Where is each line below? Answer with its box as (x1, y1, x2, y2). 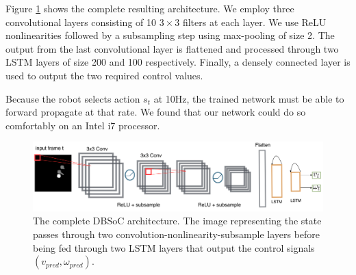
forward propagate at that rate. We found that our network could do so (5, 105, 306, 119)
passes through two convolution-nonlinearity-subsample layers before (33, 226, 320, 241)
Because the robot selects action (5, 91, 140, 105)
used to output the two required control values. (5, 68, 203, 82)
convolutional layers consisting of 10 (5, 14, 156, 29)
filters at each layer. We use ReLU (182, 14, 327, 29)
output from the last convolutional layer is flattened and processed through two (5, 41, 339, 55)
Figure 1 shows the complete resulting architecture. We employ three (5, 1, 294, 15)
